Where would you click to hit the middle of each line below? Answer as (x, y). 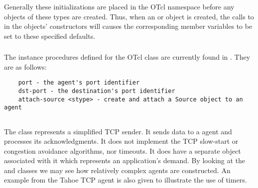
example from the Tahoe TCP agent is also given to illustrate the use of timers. (126, 180)
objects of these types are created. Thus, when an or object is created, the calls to (129, 16)
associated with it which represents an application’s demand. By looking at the (125, 160)
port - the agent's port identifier (79, 83)
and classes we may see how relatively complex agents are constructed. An (117, 170)
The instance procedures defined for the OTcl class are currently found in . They (127, 57)
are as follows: (25, 66)
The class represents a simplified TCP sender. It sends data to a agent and (118, 131)
